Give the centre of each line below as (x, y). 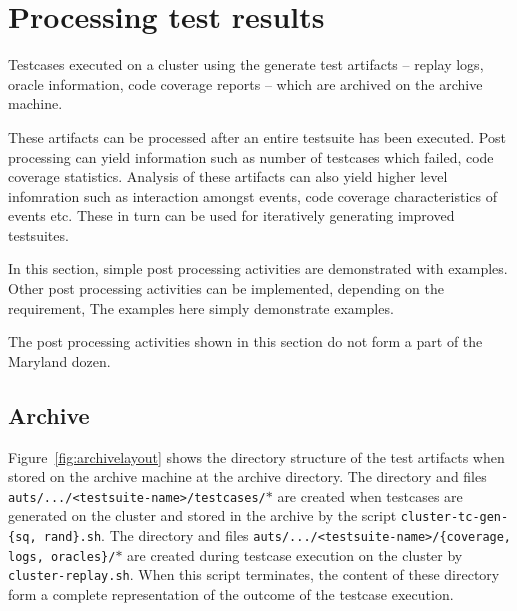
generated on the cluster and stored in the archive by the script (202, 515)
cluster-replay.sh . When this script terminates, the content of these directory (254, 574)
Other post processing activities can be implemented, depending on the (226, 288)
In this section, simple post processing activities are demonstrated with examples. (258, 268)
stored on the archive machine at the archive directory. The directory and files (247, 476)
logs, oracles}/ (62, 556)
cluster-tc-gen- (454, 517)
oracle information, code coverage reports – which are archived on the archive (245, 83)
